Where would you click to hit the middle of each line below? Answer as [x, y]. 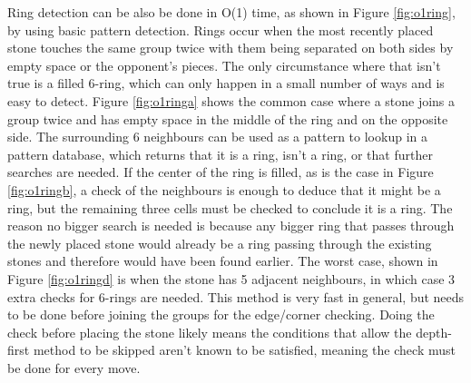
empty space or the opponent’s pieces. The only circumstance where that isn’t [224, 65]
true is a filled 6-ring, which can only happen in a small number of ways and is [226, 83]
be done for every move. [74, 367]
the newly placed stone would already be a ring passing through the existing [220, 243]
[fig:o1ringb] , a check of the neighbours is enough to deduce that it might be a [224, 189]
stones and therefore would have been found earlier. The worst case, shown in [223, 261]
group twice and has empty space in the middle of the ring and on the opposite [228, 118]
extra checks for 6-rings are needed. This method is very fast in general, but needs [236, 296]
